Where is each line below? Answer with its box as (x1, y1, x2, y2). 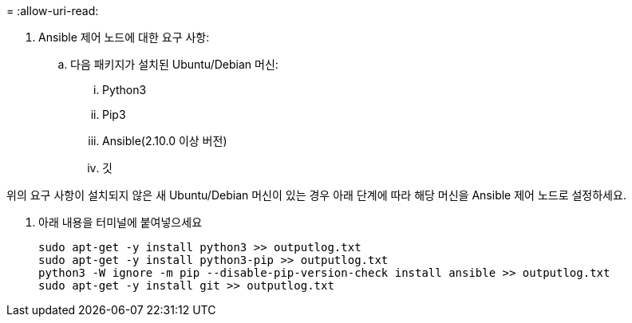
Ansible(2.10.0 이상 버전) (102, 134, 227, 148)
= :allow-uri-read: (6, 4, 99, 18)
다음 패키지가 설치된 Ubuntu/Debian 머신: (70, 57, 278, 71)
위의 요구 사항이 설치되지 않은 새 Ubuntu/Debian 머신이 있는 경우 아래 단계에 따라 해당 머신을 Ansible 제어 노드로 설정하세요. (6, 188, 626, 202)
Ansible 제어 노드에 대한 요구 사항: (38, 30, 210, 44)
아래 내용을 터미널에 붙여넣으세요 (38, 215, 203, 229)
